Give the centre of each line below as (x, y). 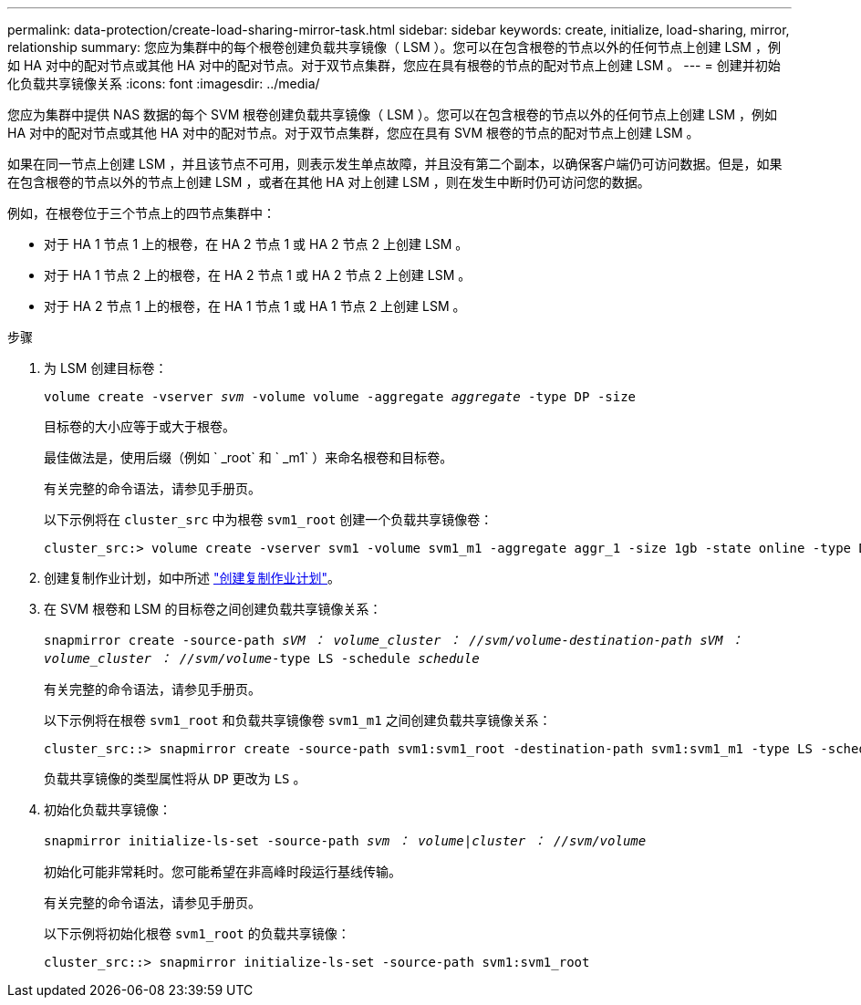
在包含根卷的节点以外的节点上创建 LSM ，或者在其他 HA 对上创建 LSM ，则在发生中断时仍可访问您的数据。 (329, 182)
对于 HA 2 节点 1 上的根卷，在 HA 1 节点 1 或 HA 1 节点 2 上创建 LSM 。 (255, 306)
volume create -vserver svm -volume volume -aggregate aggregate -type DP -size (340, 397)
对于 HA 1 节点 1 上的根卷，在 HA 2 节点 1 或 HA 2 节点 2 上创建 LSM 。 (256, 244)
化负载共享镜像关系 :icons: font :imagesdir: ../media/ (164, 83)
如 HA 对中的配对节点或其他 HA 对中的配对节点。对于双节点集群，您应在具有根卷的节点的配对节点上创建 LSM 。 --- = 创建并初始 (394, 65)
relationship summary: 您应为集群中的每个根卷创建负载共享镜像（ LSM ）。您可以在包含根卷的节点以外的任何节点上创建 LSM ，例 (394, 47)
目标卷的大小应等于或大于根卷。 (140, 426)
